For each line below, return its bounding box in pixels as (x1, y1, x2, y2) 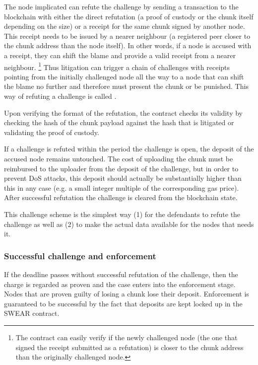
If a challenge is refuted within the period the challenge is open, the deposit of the (4, 144, 254, 154)
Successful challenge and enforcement (4, 249, 156, 262)
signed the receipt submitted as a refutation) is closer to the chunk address (15, 342, 244, 352)
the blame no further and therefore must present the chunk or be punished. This (4, 81, 249, 91)
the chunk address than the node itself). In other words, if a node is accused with (4, 40, 252, 51)
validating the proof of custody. (4, 127, 99, 137)
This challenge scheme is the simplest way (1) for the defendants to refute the (4, 209, 241, 219)
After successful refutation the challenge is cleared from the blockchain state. (4, 192, 238, 203)
